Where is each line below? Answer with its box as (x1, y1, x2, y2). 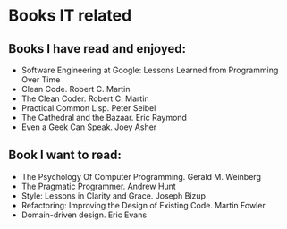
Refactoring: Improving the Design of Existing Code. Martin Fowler (21, 199, 266, 210)
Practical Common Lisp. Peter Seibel (21, 103, 156, 113)
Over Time (21, 74, 61, 85)
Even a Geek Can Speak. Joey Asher (21, 122, 157, 132)
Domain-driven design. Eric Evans (21, 209, 148, 220)
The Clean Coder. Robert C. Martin (21, 93, 149, 104)
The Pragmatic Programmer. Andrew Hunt (21, 181, 176, 191)
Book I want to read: (8, 148, 122, 163)
